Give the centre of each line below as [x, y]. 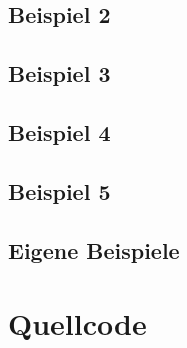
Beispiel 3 [59, 73]
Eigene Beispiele [94, 249]
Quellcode [77, 323]
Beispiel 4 [59, 131]
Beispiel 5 [59, 190]
